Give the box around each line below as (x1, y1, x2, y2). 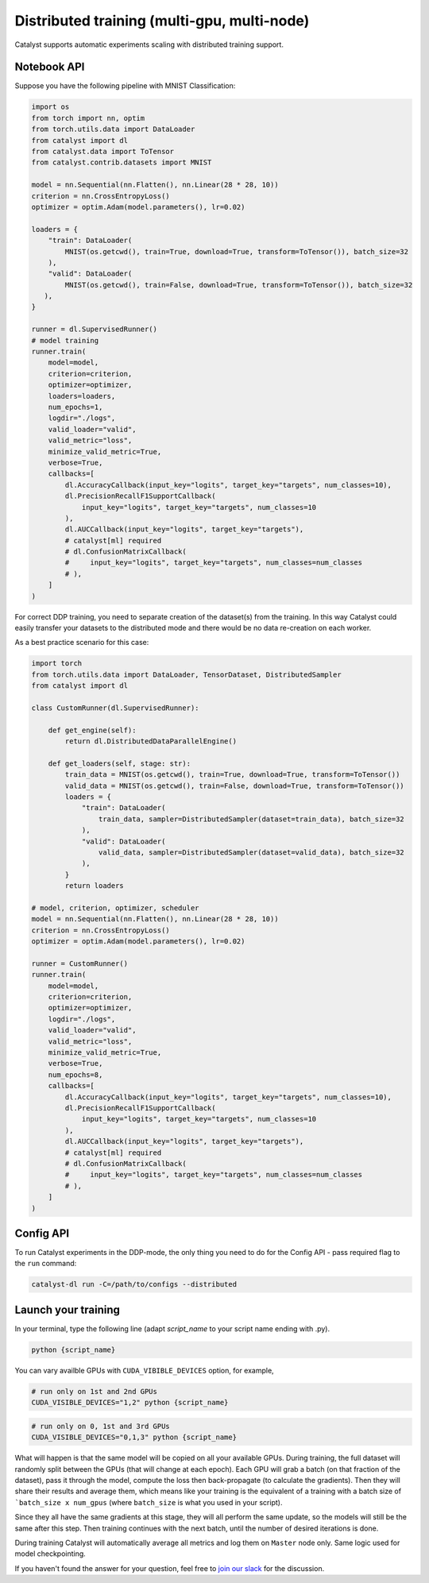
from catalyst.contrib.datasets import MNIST (31, 158, 212, 167)
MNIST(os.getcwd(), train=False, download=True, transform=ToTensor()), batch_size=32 (64, 280, 413, 289)
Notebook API (14, 60, 85, 74)
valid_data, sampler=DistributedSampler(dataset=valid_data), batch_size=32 (98, 848, 404, 857)
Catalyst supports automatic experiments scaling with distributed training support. (14, 40, 284, 49)
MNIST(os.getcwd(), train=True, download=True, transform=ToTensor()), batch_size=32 (64, 247, 409, 256)
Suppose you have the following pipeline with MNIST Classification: (14, 81, 236, 91)
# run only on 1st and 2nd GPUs (31, 1387, 158, 1396)
